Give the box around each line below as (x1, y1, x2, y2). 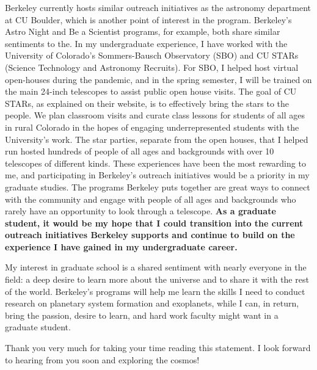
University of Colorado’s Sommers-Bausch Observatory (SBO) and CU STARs (5, 49, 299, 62)
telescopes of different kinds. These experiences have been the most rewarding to (5, 156, 306, 169)
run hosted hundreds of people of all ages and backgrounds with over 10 (5, 145, 274, 158)
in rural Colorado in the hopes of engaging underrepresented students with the (5, 120, 299, 133)
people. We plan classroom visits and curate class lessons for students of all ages (5, 109, 305, 122)
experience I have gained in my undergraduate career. (5, 240, 238, 253)
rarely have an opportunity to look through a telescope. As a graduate (5, 205, 276, 217)
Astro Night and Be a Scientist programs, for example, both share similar (5, 25, 280, 38)
